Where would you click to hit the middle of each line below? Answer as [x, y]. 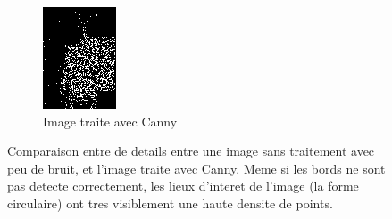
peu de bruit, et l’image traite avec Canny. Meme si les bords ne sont [196, 168]
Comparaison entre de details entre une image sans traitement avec [191, 151]
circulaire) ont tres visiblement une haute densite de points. [170, 203]
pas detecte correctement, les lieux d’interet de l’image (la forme [183, 186]
